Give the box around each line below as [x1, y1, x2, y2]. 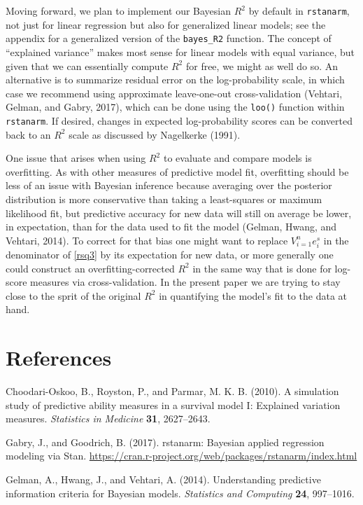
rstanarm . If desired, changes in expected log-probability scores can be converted [6, 113, 353, 127]
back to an [6, 127, 51, 141]
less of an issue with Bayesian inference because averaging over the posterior [6, 178, 332, 193]
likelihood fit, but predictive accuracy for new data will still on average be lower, [6, 205, 352, 220]
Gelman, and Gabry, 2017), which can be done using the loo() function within [6, 99, 345, 114]
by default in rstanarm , [248, 4, 350, 18]
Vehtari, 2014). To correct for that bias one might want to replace [6, 233, 288, 247]
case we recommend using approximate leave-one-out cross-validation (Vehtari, [6, 85, 343, 100]
